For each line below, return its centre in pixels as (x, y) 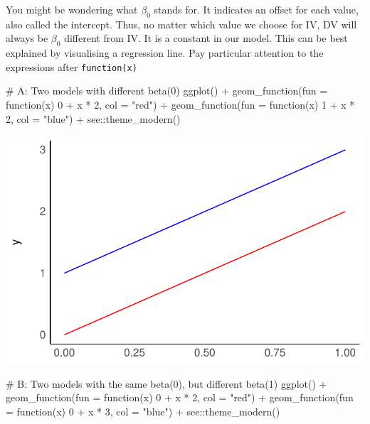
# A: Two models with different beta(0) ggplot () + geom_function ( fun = (167, 91)
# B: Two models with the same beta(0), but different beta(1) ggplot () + (166, 383)
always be (27, 38)
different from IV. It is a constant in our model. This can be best (206, 38)
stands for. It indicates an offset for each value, (256, 9)
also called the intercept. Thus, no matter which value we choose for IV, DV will (181, 24)
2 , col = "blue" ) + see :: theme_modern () (93, 118)
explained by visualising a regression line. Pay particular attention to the (165, 53)
